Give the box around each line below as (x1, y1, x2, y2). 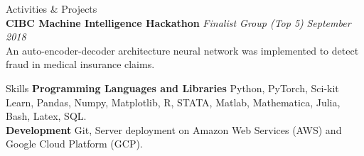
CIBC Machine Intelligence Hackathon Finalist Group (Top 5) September (6, 15, 351, 30)
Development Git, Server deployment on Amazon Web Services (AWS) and (6, 122, 342, 137)
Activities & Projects (6, 1, 97, 16)
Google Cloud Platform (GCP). (6, 136, 143, 151)
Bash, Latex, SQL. (6, 108, 87, 123)
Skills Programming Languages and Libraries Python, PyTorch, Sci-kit (6, 80, 339, 95)
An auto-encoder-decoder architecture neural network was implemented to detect (6, 43, 359, 57)
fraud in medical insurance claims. (6, 57, 155, 72)
